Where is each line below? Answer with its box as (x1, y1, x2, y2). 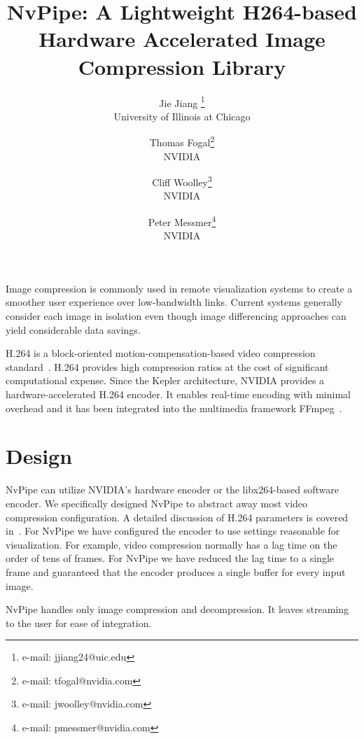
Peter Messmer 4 (148, 213, 216, 229)
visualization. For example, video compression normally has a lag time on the (6, 537, 337, 551)
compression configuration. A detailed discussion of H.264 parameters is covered (6, 509, 349, 524)
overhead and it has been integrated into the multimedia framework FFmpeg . (6, 400, 342, 415)
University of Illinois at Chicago (113, 108, 251, 123)
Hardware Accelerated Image (38, 24, 325, 53)
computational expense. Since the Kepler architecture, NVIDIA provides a (6, 373, 325, 388)
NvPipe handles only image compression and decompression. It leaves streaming (6, 602, 349, 617)
